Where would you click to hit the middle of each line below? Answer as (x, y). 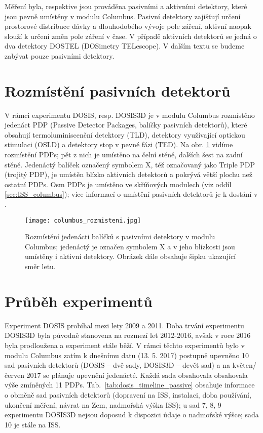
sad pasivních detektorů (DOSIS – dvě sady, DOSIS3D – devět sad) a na (118, 365)
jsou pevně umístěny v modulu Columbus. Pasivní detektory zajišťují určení (123, 16)
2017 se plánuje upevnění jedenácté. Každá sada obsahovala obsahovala (137, 375)
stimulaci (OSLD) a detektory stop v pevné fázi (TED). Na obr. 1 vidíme (119, 144)
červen (14, 375)
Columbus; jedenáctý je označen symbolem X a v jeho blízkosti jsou (130, 246)
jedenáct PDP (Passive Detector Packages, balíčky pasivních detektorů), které (126, 125)
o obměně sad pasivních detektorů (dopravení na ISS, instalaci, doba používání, (128, 394)
